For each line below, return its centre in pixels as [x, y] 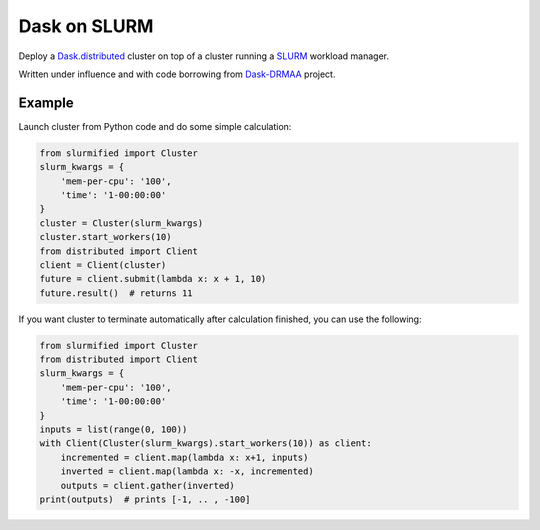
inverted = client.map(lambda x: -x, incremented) [187, 471]
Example [46, 102]
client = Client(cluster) [103, 264]
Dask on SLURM [86, 26]
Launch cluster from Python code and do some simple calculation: [155, 126]
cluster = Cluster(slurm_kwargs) [121, 223]
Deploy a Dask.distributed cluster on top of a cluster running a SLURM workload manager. [204, 56]
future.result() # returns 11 [116, 293]
